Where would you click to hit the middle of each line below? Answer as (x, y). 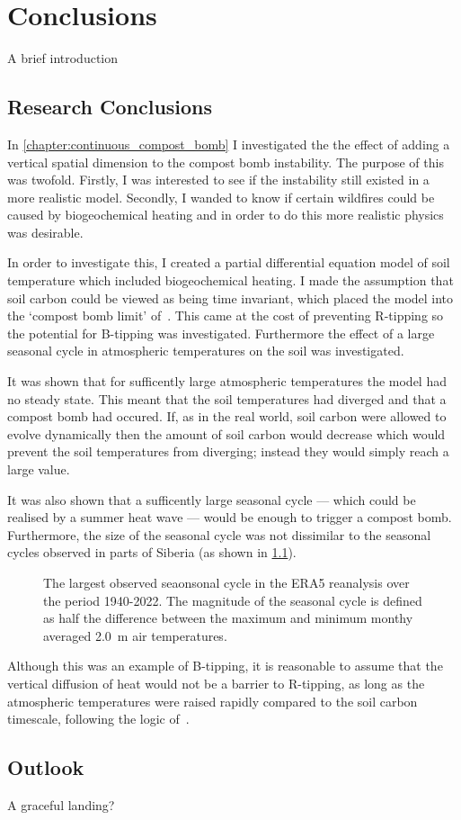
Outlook (46, 767)
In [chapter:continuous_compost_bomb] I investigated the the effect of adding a (229, 144)
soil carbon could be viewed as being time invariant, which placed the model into (230, 297)
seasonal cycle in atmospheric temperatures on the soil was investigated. (206, 351)
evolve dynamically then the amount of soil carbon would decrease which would (226, 433)
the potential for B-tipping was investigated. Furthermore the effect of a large (221, 333)
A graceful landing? (61, 804)
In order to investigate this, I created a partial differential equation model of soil (229, 262)
